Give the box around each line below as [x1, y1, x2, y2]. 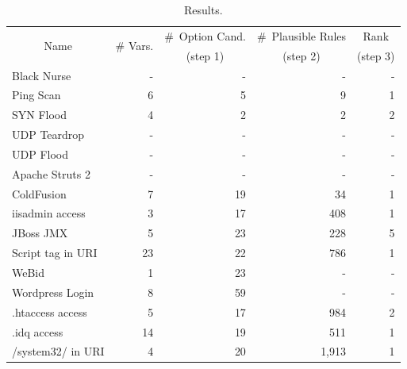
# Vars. [115, 37, 154, 54]
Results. [183, 2, 223, 17]
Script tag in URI [12, 244, 98, 261]
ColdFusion [12, 185, 67, 202]
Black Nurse [12, 67, 71, 83]
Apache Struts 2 [12, 165, 90, 182]
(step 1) [186, 47, 225, 63]
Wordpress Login [12, 283, 94, 300]
